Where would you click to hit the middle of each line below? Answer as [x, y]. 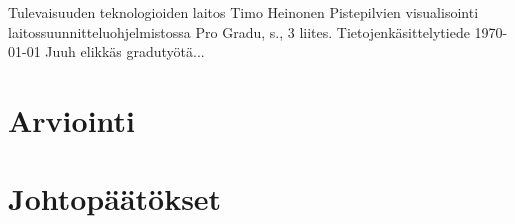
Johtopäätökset [115, 198]
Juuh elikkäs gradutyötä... [125, 51]
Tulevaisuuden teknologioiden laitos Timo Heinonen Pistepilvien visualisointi [243, 12]
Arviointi [72, 119]
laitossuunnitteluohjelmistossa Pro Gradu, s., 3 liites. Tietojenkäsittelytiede [239, 31]
